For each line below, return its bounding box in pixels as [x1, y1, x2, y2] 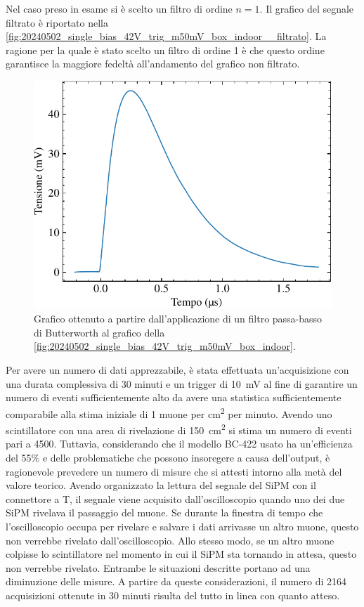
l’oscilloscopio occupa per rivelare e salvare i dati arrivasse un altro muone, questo [6, 518, 359, 533]
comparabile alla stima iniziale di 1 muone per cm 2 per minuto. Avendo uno [6, 404, 332, 421]
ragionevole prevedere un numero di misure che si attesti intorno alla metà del [6, 464, 342, 478]
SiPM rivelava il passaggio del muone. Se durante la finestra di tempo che [6, 505, 323, 520]
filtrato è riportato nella [6, 15, 108, 30]
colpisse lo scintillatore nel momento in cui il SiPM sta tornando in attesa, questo [6, 547, 357, 561]
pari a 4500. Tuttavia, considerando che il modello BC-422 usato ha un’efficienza [6, 436, 353, 451]
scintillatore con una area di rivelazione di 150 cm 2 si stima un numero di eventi [6, 421, 352, 437]
